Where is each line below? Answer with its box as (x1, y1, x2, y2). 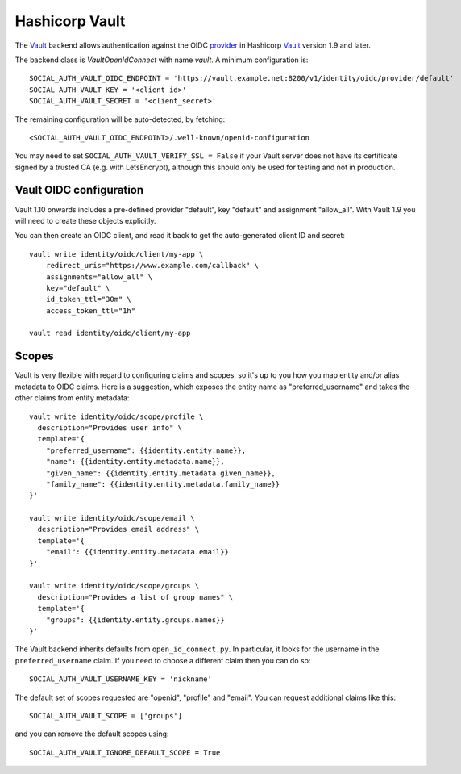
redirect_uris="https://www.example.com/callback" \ (45, 261, 260, 270)
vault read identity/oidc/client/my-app (29, 328, 191, 338)
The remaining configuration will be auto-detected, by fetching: (15, 114, 226, 124)
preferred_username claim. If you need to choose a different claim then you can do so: (15, 655, 311, 665)
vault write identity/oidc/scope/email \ (29, 513, 195, 523)
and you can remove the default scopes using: (15, 729, 169, 738)
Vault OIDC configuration (15, 183, 144, 197)
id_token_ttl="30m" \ (45, 295, 132, 304)
